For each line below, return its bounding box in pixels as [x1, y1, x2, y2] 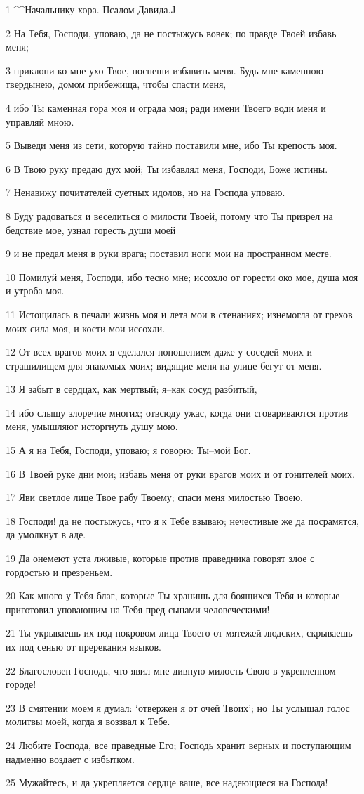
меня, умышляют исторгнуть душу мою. [6, 419, 178, 434]
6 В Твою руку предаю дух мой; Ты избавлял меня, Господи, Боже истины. [6, 161, 328, 176]
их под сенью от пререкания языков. [6, 639, 161, 653]
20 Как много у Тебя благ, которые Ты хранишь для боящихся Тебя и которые [6, 588, 340, 603]
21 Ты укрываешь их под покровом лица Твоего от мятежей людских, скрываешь [6, 625, 353, 640]
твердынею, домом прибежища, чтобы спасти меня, [6, 77, 227, 91]
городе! [6, 677, 36, 691]
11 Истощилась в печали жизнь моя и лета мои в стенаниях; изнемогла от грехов [6, 306, 353, 321]
